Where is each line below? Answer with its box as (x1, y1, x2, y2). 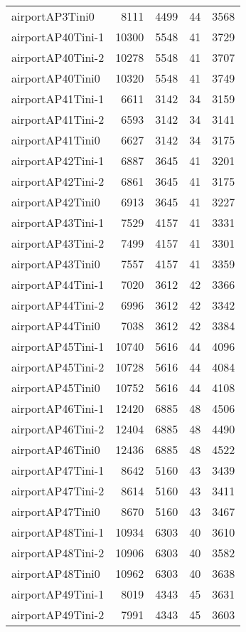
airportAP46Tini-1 (11, 400, 105, 416)
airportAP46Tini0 (11, 441, 100, 458)
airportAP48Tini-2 (11, 544, 105, 561)
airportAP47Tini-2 (11, 483, 105, 499)
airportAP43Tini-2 (11, 235, 105, 251)
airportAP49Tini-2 (11, 606, 105, 623)
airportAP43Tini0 (11, 256, 100, 272)
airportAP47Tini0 (11, 503, 100, 520)
